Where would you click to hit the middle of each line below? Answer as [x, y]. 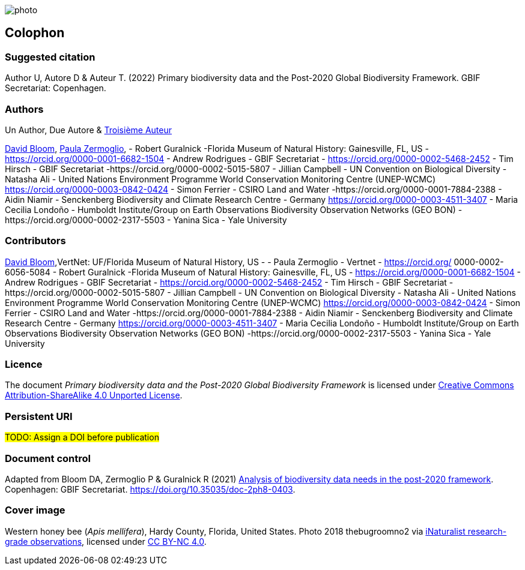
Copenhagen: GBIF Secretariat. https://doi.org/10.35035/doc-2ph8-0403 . [150, 489]
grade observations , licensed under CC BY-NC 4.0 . [106, 541]
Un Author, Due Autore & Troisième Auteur [89, 130]
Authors [24, 109]
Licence [24, 364]
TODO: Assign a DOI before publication [82, 437]
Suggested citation [50, 57]
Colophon [35, 33]
